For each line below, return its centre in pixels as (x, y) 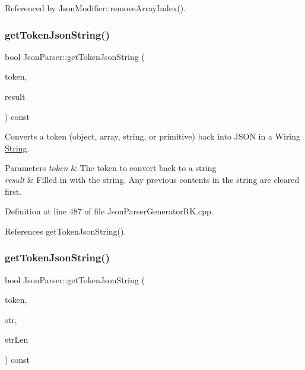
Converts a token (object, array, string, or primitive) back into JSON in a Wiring (153, 136)
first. (13, 191)
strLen (17, 339)
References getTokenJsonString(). (66, 231)
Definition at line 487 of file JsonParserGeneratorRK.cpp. (109, 211)
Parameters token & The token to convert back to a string (111, 168)
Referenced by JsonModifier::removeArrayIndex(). (96, 8)
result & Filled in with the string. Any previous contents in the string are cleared (152, 179)
